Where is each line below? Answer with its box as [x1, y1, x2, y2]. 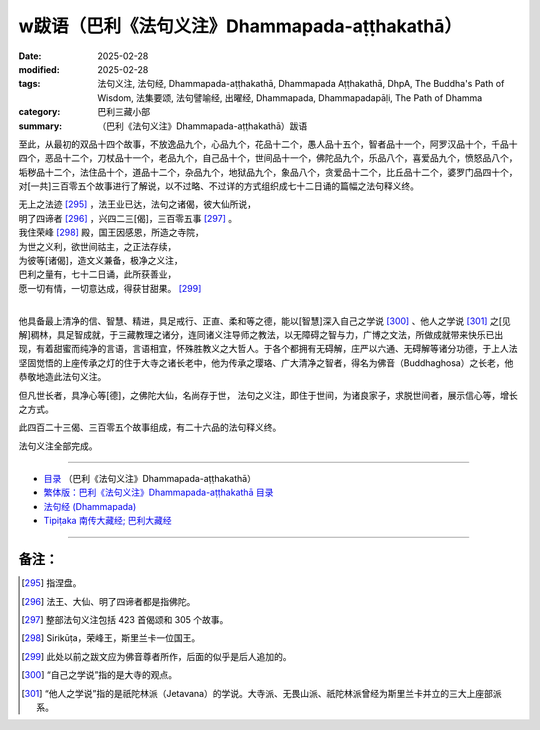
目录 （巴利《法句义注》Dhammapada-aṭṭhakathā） [43, 473, 257, 485]
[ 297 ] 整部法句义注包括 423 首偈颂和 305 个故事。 [21, 613, 229, 625]
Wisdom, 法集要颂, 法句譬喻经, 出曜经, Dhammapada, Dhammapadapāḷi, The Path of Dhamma [97, 91, 483, 104]
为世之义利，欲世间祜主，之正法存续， [18, 240, 177, 252]
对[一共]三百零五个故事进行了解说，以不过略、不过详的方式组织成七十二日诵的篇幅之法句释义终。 [18, 180, 420, 192]
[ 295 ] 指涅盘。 [21, 577, 82, 589]
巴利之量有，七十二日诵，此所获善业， [18, 268, 177, 280]
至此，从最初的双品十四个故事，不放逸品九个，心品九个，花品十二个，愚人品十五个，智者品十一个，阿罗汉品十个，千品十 [18, 138, 518, 150]
